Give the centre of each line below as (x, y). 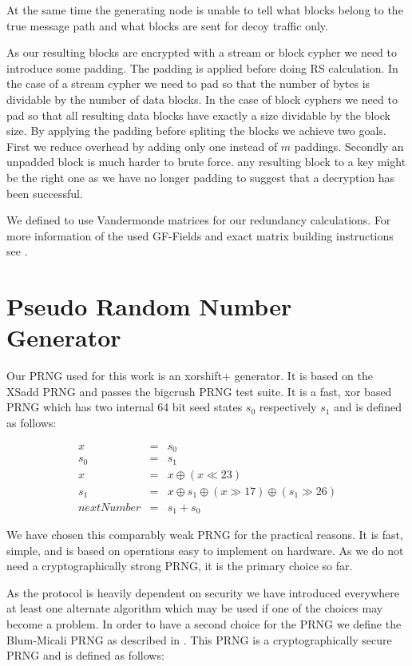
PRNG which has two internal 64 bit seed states (125, 407)
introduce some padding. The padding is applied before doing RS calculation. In (202, 67)
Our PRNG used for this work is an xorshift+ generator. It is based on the (190, 376)
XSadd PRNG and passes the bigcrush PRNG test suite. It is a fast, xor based (199, 391)
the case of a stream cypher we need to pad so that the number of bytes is (188, 83)
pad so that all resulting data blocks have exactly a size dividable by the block (199, 115)
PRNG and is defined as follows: (85, 655)
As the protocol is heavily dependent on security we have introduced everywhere (203, 592)
